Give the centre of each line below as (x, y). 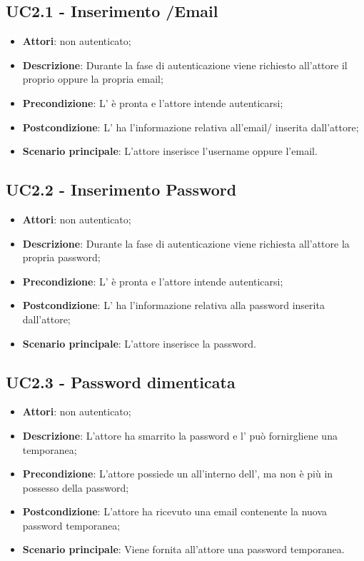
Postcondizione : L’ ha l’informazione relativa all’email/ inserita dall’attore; (191, 127)
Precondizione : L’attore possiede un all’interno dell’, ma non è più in (178, 474)
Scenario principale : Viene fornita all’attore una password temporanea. (183, 549)
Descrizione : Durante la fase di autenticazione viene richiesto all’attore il (185, 65)
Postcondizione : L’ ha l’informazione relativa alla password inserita (173, 305)
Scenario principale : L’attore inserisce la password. (139, 343)
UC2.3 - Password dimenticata (121, 381)
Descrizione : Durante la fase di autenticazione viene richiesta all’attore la (186, 243)
